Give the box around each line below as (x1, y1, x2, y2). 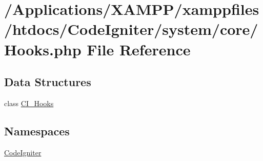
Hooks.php (4, 38, 82, 59)
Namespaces (4, 123, 70, 138)
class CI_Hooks (4, 97, 54, 108)
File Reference (87, 38, 191, 59)
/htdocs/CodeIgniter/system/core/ (4, 18, 258, 39)
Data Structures (4, 74, 91, 90)
